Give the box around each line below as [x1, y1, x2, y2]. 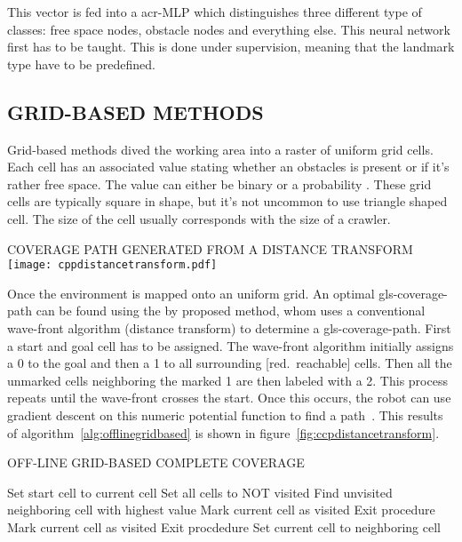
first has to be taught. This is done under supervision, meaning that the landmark [7, 37, 455, 56]
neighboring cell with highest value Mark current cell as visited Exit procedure [7, 500, 435, 519]
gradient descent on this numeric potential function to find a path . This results [7, 405, 443, 424]
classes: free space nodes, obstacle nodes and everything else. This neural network [7, 20, 450, 38]
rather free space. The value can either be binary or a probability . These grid [7, 174, 432, 193]
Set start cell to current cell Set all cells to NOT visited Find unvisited [7, 482, 393, 501]
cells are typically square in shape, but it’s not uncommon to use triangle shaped [7, 192, 448, 211]
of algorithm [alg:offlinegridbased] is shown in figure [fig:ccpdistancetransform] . [7, 423, 440, 442]
